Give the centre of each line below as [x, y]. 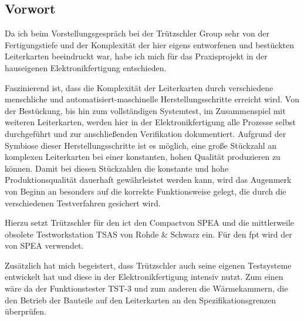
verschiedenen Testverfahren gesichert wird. [83, 203]
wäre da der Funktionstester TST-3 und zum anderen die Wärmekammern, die [146, 288]
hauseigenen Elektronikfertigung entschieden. [86, 67]
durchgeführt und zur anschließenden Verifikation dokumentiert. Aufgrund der [146, 133]
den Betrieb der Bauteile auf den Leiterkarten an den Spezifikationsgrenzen [141, 300]
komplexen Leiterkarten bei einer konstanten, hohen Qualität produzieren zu [143, 157]
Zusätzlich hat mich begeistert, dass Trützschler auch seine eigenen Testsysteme [148, 265]
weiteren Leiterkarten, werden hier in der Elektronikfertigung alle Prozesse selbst [150, 122]
